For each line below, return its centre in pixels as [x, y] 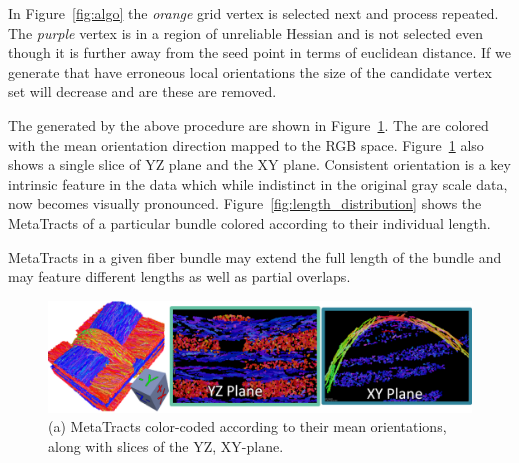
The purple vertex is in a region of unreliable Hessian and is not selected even [245, 32]
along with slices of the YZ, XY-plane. [166, 445]
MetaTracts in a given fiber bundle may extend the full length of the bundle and [255, 256]
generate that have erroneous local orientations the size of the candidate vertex [250, 71]
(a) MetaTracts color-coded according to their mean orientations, [247, 426]
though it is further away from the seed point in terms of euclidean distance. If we [259, 52]
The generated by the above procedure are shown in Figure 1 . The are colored [248, 124]
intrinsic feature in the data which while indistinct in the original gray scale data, [258, 183]
